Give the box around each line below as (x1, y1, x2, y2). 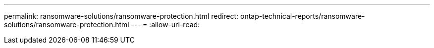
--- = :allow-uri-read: (131, 20, 200, 29)
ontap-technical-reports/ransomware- (240, 12, 365, 20)
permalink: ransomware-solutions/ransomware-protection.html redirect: (4, 12, 239, 20)
